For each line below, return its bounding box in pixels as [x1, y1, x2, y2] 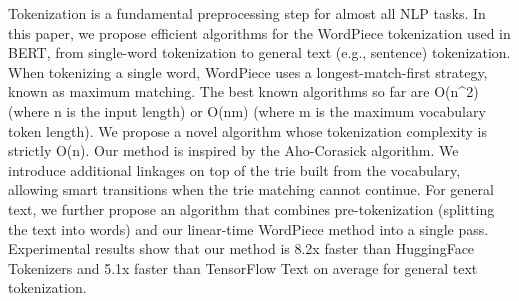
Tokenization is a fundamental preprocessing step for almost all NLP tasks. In [8, 3, 486, 23]
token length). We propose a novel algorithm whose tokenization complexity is [8, 120, 488, 141]
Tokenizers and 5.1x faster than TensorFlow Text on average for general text [8, 257, 478, 278]
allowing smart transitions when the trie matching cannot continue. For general [8, 179, 494, 200]
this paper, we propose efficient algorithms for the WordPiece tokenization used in [8, 22, 511, 43]
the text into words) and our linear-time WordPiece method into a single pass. [8, 218, 489, 239]
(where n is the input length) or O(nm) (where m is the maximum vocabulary [8, 100, 486, 121]
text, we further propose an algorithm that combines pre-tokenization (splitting [8, 198, 495, 219]
